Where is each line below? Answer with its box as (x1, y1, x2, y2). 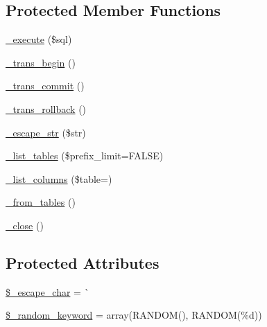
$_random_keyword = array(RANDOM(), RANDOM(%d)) (6, 308, 262, 322)
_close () (6, 218, 44, 232)
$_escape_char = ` (6, 284, 89, 299)
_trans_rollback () (6, 101, 87, 116)
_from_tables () (6, 195, 76, 209)
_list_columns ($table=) (6, 171, 112, 186)
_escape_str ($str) (6, 125, 86, 139)
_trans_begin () (6, 55, 76, 69)
